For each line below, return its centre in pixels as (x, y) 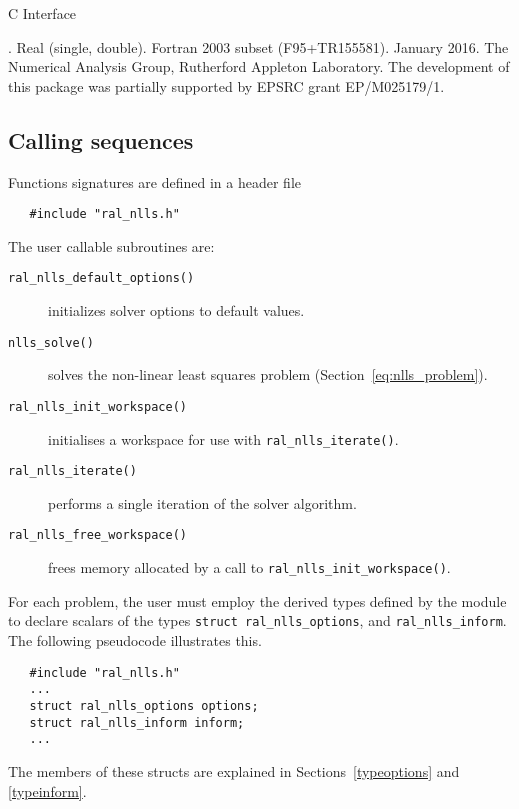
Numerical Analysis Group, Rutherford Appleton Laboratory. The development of (259, 66)
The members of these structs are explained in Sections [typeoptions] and (234, 770)
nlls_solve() (51, 342)
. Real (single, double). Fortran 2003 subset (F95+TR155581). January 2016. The (258, 46)
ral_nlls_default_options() (101, 278)
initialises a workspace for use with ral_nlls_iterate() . (223, 438)
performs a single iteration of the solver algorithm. (202, 502)
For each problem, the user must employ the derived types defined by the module (257, 600)
